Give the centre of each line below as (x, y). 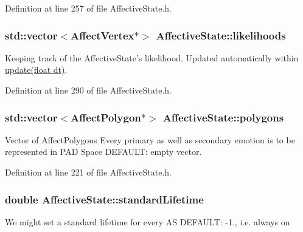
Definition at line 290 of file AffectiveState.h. (88, 90)
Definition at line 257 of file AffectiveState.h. (88, 8)
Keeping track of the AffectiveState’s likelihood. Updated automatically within (152, 57)
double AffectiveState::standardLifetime (104, 199)
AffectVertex (103, 35)
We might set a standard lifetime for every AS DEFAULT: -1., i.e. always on (148, 221)
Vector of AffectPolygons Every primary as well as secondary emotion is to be (150, 139)
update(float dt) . (36, 70)
